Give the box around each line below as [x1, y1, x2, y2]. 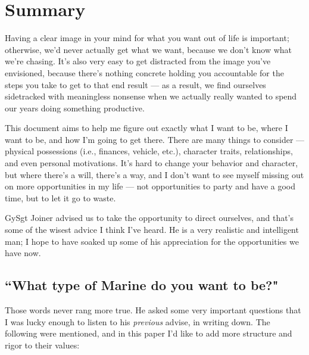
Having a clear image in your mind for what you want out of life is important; [5, 32, 289, 44]
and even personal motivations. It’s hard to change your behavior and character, [5, 157, 298, 169]
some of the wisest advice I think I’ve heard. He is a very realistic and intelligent [5, 223, 299, 236]
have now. [5, 247, 41, 259]
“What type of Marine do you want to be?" [5, 276, 279, 294]
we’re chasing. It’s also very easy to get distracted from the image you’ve [5, 55, 271, 67]
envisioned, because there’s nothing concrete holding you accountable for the [5, 66, 284, 79]
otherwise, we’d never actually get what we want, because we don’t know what [5, 43, 292, 55]
